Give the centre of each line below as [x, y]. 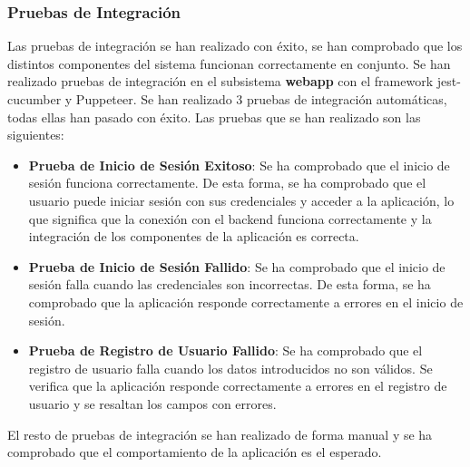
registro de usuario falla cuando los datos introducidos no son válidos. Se [230, 368]
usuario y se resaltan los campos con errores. [152, 403]
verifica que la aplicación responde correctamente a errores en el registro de [238, 386]
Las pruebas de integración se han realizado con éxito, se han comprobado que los [235, 46]
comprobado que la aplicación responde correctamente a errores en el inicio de [246, 302]
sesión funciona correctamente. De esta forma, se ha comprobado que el [227, 183]
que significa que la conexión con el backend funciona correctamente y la [230, 218]
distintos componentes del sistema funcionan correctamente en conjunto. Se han [229, 63]
